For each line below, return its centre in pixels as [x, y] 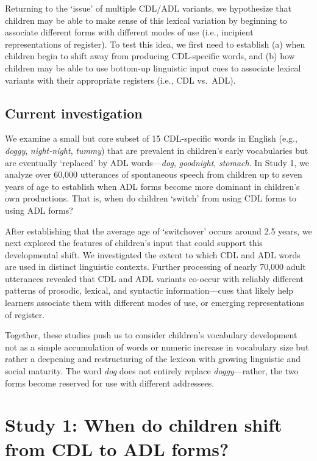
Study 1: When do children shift [144, 425]
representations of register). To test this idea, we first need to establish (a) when [155, 44]
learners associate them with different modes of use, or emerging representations [155, 303]
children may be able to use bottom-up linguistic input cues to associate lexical [153, 67]
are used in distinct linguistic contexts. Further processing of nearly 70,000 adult [155, 267]
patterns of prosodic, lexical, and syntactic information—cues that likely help [149, 290]
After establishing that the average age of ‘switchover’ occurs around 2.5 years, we [158, 231]
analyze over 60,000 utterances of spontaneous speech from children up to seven [154, 174]
